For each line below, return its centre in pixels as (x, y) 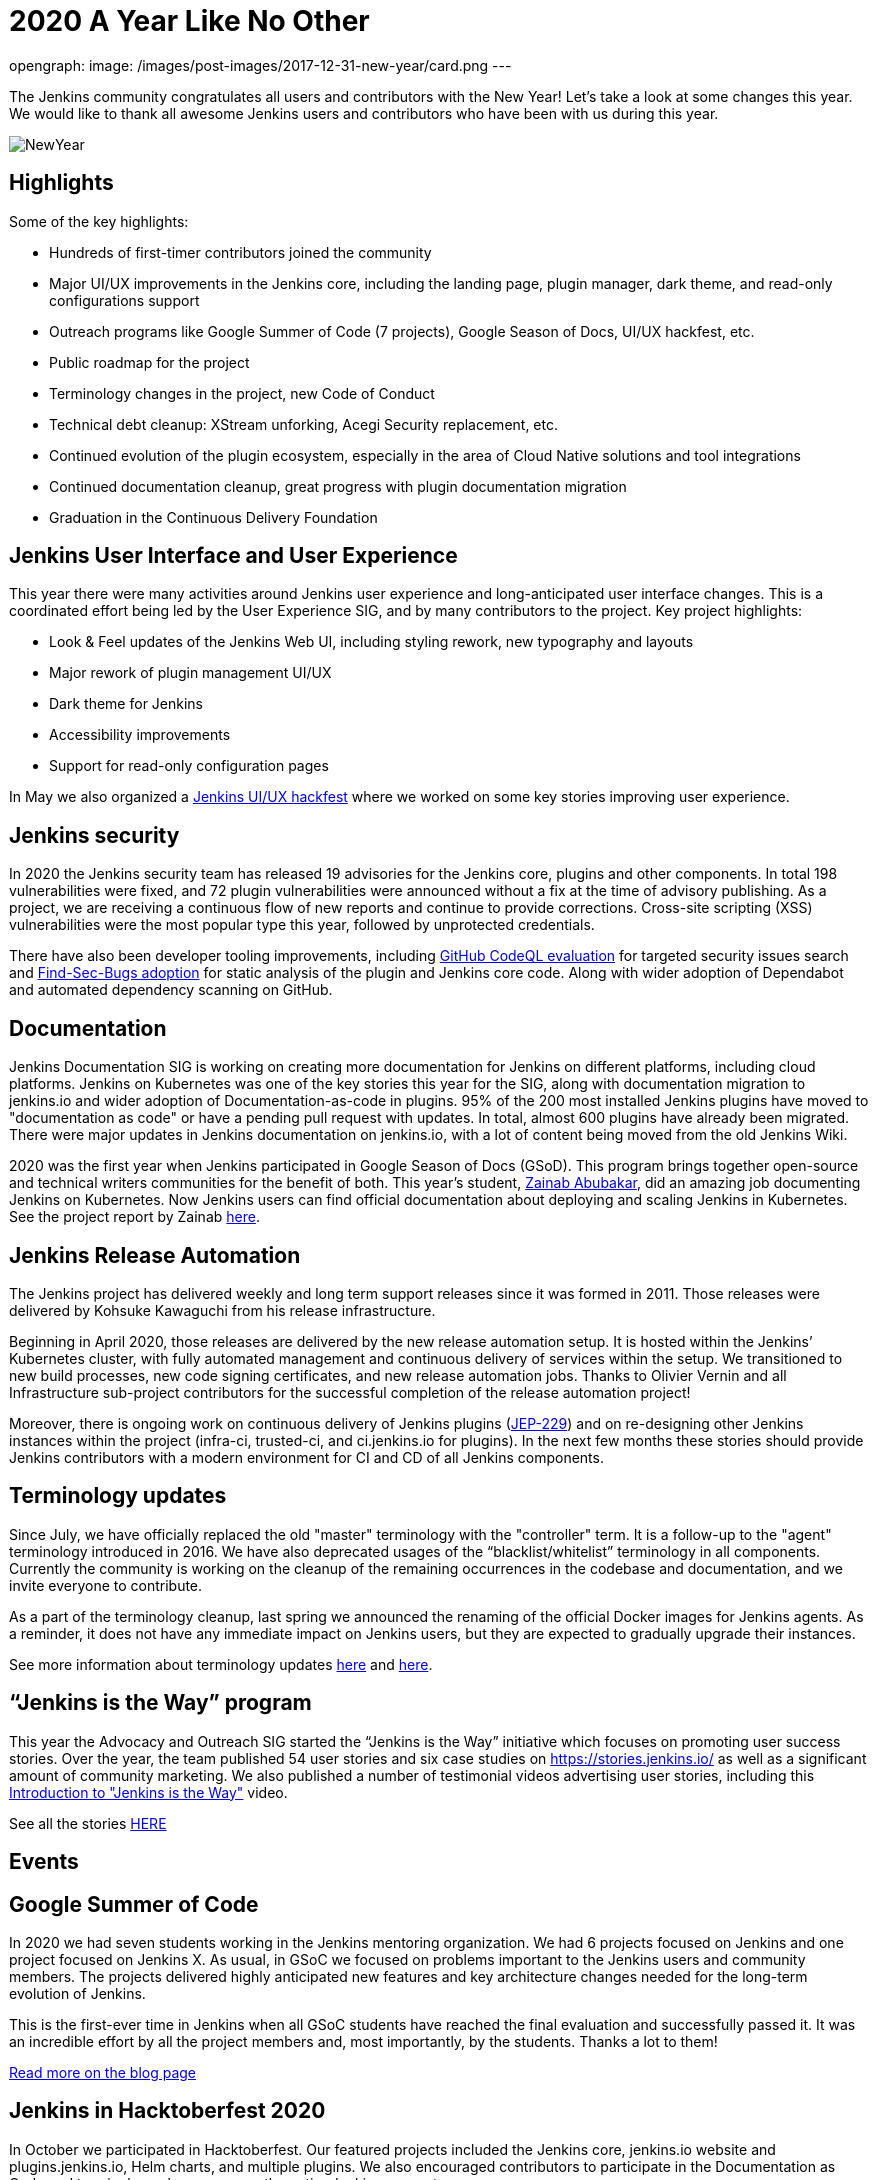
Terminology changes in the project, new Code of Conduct (242, 393)
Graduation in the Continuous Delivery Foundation (213, 517)
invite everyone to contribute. (106, 1585)
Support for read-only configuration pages (189, 766)
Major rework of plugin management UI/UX (190, 673)
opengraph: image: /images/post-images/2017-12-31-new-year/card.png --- (260, 65)
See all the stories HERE (88, 1823)
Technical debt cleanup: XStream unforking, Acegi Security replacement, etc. (303, 424)
